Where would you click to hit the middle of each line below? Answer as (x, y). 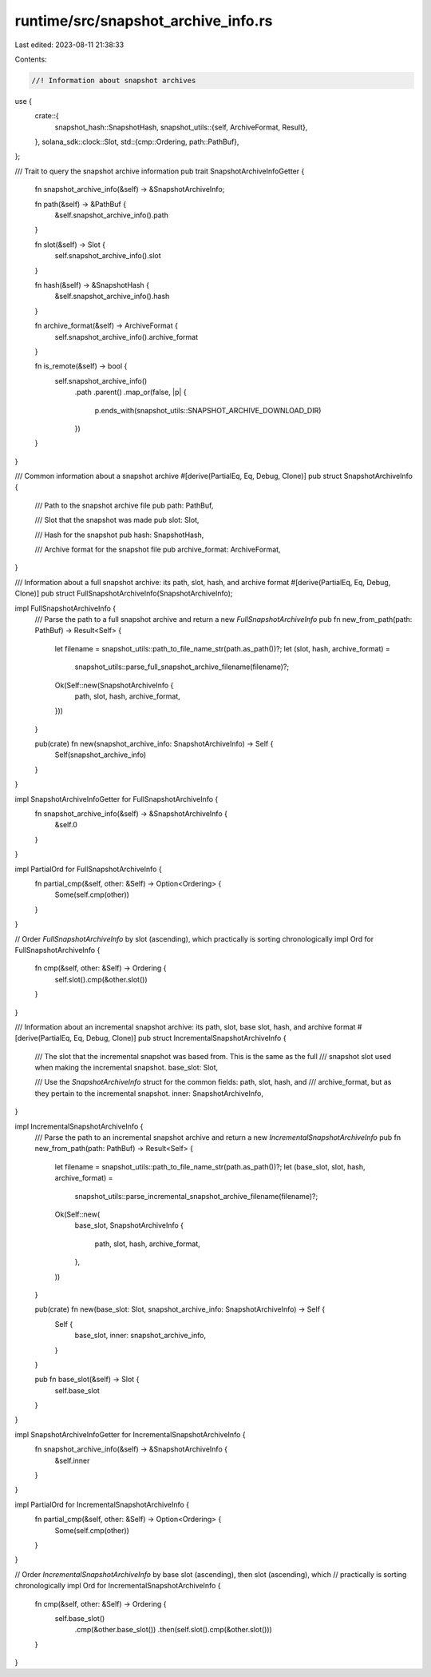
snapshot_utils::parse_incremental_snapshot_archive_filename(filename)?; (196, 1196)
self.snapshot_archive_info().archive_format (127, 337)
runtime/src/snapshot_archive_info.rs (144, 21)
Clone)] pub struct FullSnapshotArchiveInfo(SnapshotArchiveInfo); (124, 594)
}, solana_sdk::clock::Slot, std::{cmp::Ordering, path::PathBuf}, (137, 142)
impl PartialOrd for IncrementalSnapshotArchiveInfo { (102, 1504)
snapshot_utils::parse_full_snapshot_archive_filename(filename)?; (182, 667)
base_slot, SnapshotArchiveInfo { (129, 1225)
